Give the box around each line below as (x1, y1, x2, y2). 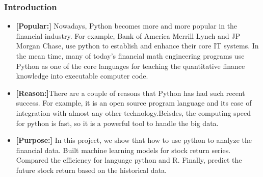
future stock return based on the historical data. (16, 164, 167, 175)
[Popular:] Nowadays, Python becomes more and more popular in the (16, 20, 238, 31)
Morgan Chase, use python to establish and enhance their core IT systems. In (16, 40, 259, 51)
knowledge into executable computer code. (16, 70, 148, 81)
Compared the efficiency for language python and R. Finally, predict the (16, 155, 242, 165)
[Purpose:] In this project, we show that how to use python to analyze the (16, 135, 252, 145)
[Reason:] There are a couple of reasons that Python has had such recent (16, 87, 245, 98)
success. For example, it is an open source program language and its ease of (16, 97, 252, 108)
